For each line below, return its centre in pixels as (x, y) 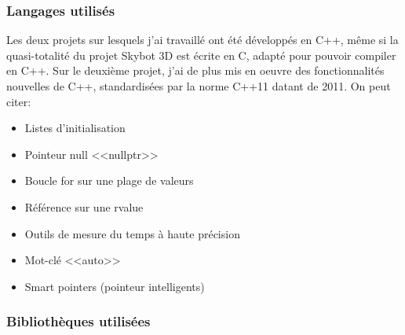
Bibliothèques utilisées (78, 321)
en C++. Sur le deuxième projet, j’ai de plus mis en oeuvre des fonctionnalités (195, 70)
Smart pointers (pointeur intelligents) (115, 286)
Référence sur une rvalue (84, 206)
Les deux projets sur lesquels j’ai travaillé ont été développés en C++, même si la (202, 40)
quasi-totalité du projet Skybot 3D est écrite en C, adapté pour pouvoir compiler (201, 55)
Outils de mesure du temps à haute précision (132, 233)
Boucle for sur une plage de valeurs (109, 180)
